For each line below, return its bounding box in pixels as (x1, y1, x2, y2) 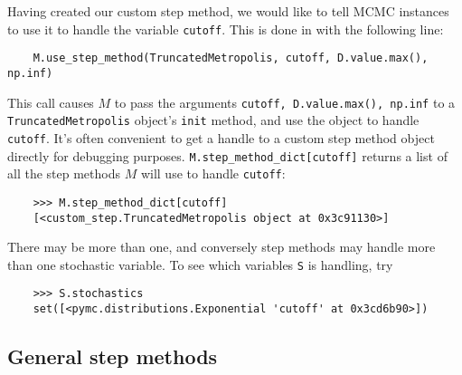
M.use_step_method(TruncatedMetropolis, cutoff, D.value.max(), (33, 52, 429, 65)
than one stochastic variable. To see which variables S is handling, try (7, 255, 393, 274)
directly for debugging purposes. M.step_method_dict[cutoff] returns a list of (7, 146, 448, 165)
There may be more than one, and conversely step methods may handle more (7, 237, 436, 256)
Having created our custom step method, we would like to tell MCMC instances (7, 2, 449, 20)
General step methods (7, 342, 218, 370)
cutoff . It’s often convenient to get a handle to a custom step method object (7, 128, 435, 147)
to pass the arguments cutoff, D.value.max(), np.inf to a (114, 92, 456, 111)
